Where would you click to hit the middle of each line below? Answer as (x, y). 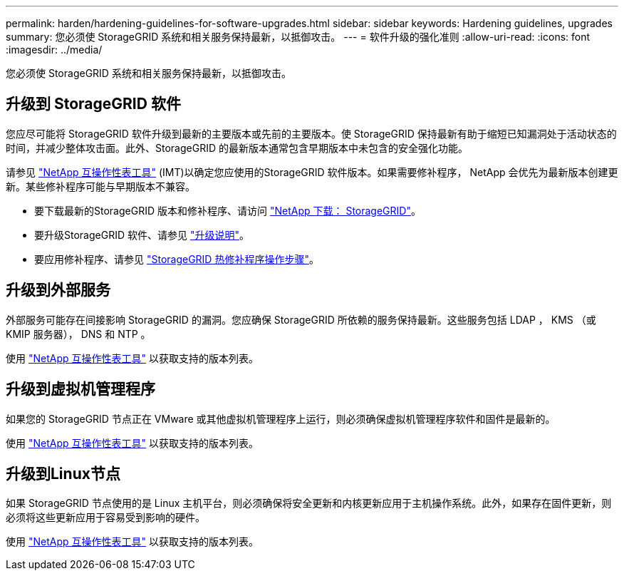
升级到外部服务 (58, 290)
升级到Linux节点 (63, 473)
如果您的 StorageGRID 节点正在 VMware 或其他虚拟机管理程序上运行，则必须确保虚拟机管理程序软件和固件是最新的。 (281, 418)
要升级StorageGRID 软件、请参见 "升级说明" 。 (142, 235)
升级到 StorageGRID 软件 (93, 104)
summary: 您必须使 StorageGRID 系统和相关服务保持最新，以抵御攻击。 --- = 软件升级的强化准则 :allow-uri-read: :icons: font (298, 37)
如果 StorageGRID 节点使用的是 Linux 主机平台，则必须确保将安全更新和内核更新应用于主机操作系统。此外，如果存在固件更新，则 (309, 503)
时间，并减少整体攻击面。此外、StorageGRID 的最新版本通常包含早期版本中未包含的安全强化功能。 (237, 148)
